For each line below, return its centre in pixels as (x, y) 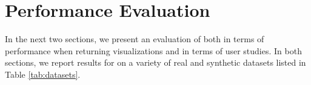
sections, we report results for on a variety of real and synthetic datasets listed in (155, 62)
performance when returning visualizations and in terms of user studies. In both (153, 50)
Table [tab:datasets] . (43, 74)
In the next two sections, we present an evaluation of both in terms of (135, 39)
